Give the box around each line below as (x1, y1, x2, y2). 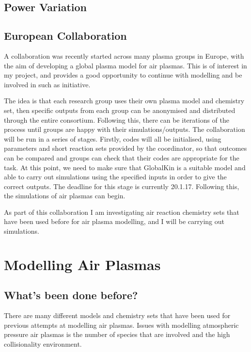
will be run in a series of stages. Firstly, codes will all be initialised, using (4, 133, 221, 144)
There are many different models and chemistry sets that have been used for (4, 310, 231, 320)
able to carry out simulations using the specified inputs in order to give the (4, 172, 227, 182)
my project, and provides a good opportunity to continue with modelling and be (4, 70, 242, 80)
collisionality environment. (4, 339, 82, 349)
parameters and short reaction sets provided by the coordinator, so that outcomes (4, 143, 247, 153)
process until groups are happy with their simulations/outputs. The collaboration (4, 124, 245, 134)
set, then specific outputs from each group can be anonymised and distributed (4, 105, 235, 115)
